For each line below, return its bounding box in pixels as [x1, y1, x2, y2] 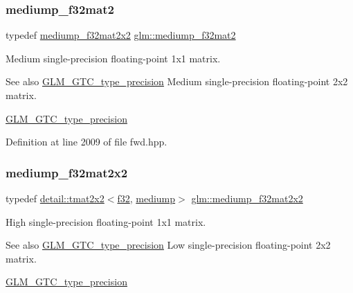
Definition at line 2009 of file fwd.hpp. [6, 134, 168, 149]
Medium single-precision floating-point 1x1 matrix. [6, 51, 221, 65]
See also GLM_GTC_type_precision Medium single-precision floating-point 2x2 [6, 74, 348, 89]
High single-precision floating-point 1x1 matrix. [6, 214, 206, 229]
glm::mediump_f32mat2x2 [191, 191, 303, 205]
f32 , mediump [117, 191, 176, 205]
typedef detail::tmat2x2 [6, 191, 105, 205]
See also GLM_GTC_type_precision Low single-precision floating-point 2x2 [6, 238, 331, 252]
